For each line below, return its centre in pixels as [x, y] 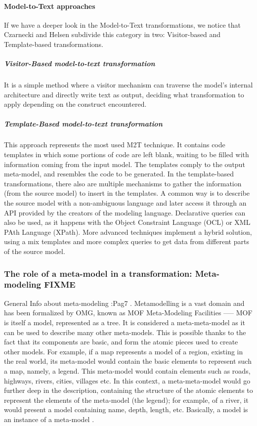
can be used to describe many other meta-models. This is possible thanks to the [125, 332]
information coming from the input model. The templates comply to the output [125, 164]
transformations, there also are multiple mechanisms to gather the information [123, 183]
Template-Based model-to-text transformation [83, 123]
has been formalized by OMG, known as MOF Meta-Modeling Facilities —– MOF [128, 313]
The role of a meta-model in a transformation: [98, 273]
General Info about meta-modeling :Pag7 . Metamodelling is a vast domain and [124, 303]
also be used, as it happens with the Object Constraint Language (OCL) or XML [127, 222]
